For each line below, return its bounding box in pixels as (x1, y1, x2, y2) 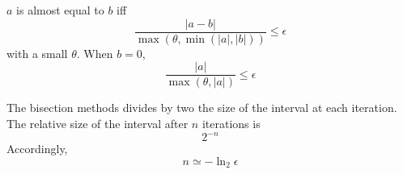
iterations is (201, 114, 261, 131)
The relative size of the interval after (6, 114, 189, 131)
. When (76, 44, 113, 61)
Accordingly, (6, 140, 68, 156)
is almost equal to (16, 2, 104, 18)
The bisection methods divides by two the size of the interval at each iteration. (6, 99, 397, 116)
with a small (6, 44, 68, 61)
